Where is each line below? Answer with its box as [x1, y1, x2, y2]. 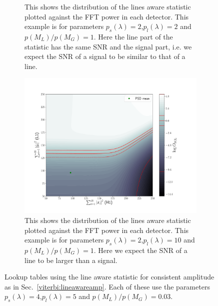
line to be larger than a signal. [24, 254, 117, 265]
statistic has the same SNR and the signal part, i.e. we [24, 41, 192, 51]
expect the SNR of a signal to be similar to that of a [24, 51, 185, 61]
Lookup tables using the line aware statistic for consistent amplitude [4, 271, 214, 282]
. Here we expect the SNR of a [93, 245, 187, 255]
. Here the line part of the [93, 31, 173, 41]
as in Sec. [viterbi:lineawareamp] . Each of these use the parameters [4, 281, 210, 291]
